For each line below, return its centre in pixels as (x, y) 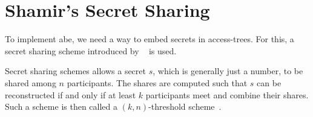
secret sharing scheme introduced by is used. (91, 50)
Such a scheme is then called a (61, 106)
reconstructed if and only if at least (71, 94)
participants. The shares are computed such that (157, 82)
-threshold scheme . (185, 106)
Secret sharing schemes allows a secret (75, 71)
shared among (31, 82)
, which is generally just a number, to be (228, 71)
